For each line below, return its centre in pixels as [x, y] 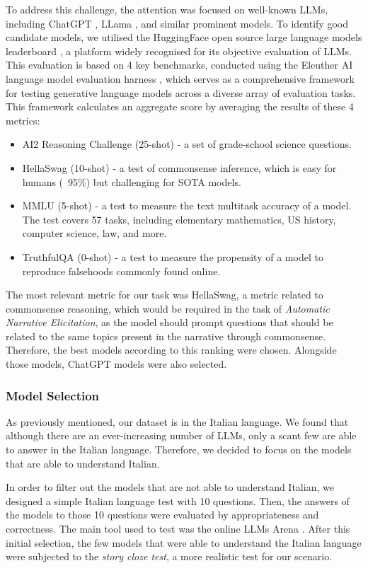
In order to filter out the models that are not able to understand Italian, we [170, 487]
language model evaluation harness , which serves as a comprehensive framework [180, 78]
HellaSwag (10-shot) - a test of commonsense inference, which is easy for [179, 167]
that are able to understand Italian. [83, 463]
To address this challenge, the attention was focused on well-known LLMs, [167, 9]
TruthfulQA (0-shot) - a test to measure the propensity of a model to [173, 256]
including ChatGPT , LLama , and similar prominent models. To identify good [177, 23]
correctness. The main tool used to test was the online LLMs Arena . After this [178, 529]
